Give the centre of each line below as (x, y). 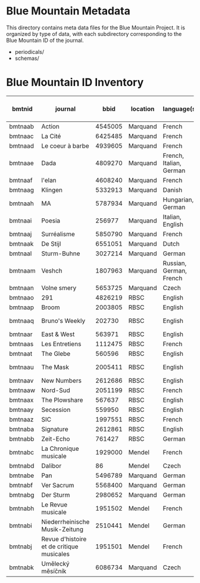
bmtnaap (22, 307)
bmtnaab (22, 126)
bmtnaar (21, 334)
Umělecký (55, 563)
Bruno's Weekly (63, 321)
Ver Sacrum (58, 485)
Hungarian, (178, 200)
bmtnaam (22, 270)
